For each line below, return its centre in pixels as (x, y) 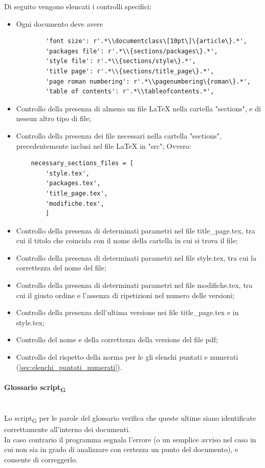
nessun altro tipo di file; (53, 118)
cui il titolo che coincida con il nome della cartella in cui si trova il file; (127, 240)
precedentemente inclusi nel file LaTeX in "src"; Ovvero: (104, 145)
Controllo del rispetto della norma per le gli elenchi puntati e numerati (127, 357)
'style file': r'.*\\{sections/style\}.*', (121, 61)
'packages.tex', (73, 183)
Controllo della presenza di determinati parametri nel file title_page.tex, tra (136, 230)
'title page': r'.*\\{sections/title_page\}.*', (130, 71)
